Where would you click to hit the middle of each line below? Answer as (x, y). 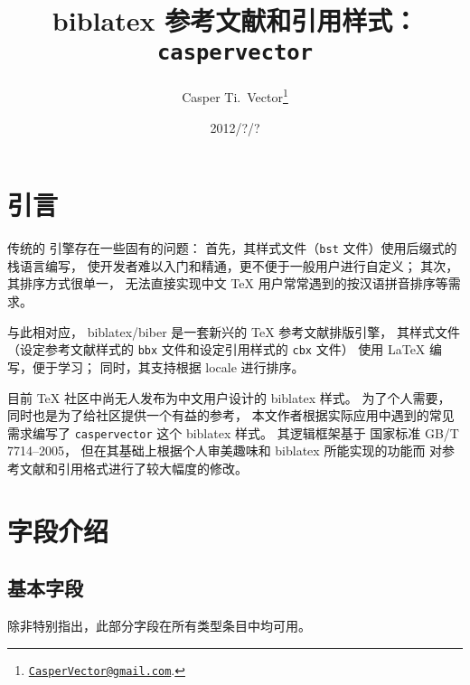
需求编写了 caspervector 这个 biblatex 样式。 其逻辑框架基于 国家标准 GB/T (233, 432)
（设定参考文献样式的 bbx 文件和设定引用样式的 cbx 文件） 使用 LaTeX (216, 349)
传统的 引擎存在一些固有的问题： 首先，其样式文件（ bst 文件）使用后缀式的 (232, 248)
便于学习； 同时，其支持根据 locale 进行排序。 (168, 366)
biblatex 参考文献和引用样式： (235, 20)
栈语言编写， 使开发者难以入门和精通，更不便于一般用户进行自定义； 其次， (233, 265)
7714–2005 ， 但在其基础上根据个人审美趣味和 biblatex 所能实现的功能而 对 (225, 450)
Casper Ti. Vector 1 (235, 96)
